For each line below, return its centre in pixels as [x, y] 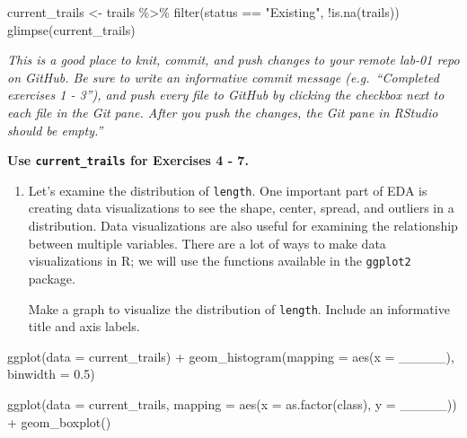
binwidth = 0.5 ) [51, 374]
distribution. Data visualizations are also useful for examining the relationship [243, 226]
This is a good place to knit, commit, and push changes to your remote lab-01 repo [233, 60]
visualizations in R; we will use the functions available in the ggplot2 [220, 261]
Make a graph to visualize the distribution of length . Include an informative [239, 308]
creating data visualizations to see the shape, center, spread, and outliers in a [241, 208]
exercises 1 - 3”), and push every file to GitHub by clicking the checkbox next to [226, 95]
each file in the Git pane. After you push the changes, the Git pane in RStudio [223, 112]
